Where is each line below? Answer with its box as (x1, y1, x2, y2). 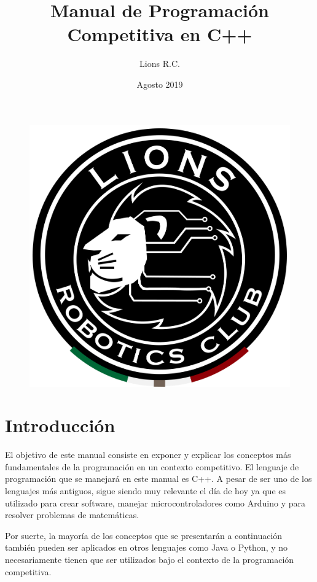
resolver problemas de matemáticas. (5, 508, 139, 521)
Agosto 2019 (136, 77, 183, 90)
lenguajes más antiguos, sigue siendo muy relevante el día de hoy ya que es (5, 484, 286, 497)
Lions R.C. (139, 57, 180, 70)
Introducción (5, 413, 115, 438)
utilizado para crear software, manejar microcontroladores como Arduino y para (5, 496, 306, 509)
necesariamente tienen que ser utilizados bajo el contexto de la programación (5, 553, 294, 566)
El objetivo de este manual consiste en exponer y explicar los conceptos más (5, 448, 291, 461)
